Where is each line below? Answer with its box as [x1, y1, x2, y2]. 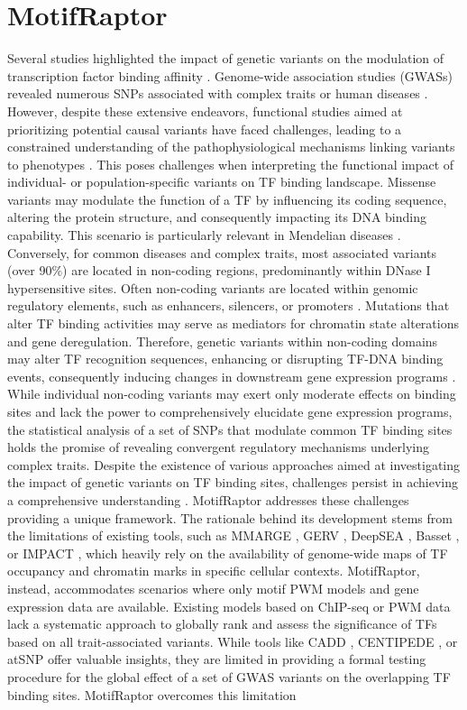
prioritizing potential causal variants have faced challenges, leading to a [7, 119, 402, 138]
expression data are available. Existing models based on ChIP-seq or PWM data [7, 596, 451, 615]
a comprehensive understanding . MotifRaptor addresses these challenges [7, 490, 409, 509]
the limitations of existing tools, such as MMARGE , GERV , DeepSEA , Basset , [7, 526, 460, 545]
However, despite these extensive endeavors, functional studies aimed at [7, 101, 403, 120]
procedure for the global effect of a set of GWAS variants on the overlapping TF [7, 667, 451, 686]
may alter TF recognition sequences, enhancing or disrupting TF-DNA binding [7, 349, 444, 368]
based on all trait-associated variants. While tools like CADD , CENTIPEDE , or [7, 632, 458, 650]
